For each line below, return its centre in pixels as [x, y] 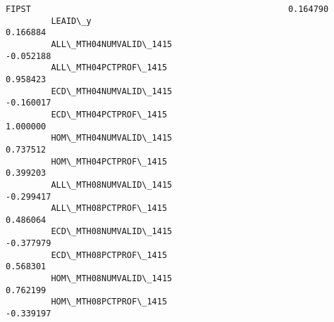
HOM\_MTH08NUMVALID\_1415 [112, 279]
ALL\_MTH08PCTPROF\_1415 [109, 208]
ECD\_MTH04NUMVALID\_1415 [112, 91]
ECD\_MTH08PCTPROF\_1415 [109, 255]
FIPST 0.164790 [167, 9]
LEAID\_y [71, 21]
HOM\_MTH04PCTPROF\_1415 [109, 161]
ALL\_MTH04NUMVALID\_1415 [112, 44]
